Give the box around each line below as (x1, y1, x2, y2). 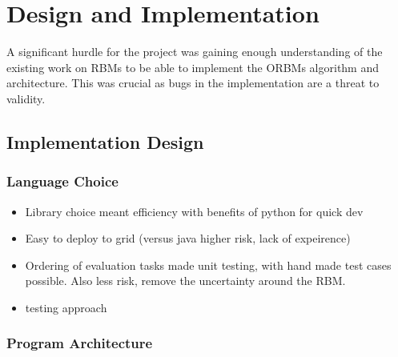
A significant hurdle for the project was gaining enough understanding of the (6, 43, 383, 60)
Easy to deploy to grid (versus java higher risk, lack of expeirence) (25, 230, 351, 247)
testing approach (25, 299, 107, 315)
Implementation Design (6, 129, 204, 154)
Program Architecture (6, 333, 153, 353)
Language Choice (6, 171, 119, 191)
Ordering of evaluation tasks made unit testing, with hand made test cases (25, 256, 392, 273)
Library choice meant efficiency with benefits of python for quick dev (25, 203, 364, 219)
